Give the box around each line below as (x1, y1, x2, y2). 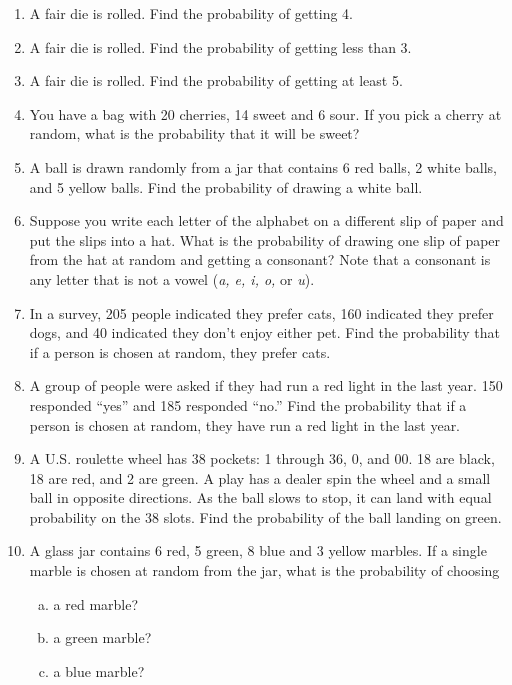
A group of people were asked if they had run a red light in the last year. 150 (29, 375, 503, 396)
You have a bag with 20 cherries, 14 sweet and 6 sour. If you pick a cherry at (29, 103, 502, 124)
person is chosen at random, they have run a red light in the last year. (29, 414, 461, 435)
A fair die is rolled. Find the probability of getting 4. (29, 3, 354, 23)
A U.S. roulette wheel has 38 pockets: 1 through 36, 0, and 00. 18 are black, (29, 448, 495, 469)
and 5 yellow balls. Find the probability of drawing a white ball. (29, 176, 423, 197)
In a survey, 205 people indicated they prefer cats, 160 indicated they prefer (29, 302, 494, 323)
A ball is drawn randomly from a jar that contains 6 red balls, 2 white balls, (29, 156, 497, 177)
